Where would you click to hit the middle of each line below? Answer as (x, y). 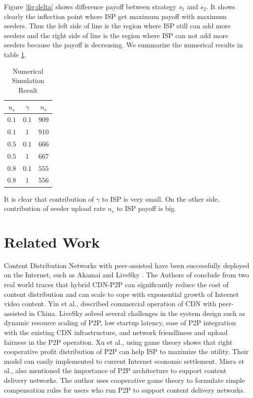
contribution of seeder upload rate (55, 208)
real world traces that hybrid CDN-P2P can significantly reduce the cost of (116, 284)
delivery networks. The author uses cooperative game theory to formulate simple (125, 380)
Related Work (52, 241)
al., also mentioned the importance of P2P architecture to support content (115, 370)
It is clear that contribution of (49, 199)
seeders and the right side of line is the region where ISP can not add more (116, 35)
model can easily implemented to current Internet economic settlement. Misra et (124, 361)
